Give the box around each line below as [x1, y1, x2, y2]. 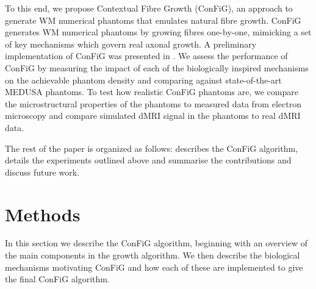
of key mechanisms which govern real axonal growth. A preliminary [5, 37, 257, 50]
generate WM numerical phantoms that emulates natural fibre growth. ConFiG [5, 13, 301, 26]
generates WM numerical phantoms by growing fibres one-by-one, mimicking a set [5, 26, 312, 38]
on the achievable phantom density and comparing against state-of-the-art [5, 73, 282, 86]
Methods [5, 201, 81, 226]
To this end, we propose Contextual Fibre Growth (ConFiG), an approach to [5, 2, 293, 14]
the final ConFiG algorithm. [5, 273, 110, 285]
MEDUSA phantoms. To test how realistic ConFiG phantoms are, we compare [5, 85, 298, 98]
